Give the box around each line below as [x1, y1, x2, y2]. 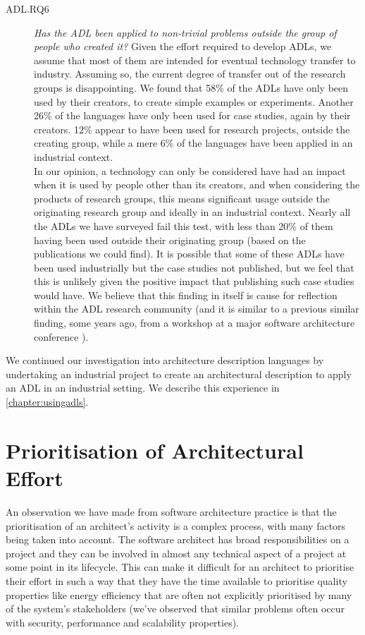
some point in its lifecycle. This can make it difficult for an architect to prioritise [6, 560, 354, 574]
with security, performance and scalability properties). [6, 615, 240, 629]
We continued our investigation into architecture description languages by [6, 353, 324, 368]
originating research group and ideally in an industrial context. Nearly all [34, 205, 351, 219]
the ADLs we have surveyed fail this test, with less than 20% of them [34, 218, 333, 233]
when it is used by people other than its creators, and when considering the [34, 177, 360, 192]
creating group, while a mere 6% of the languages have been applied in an [34, 135, 353, 150]
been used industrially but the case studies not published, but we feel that [34, 260, 354, 274]
